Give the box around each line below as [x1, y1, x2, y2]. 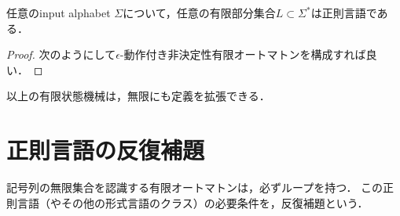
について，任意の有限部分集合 [123, 5, 276, 20]
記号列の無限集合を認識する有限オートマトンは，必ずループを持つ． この [6, 179, 383, 196]
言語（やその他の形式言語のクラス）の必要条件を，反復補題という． [17, 194, 369, 211]
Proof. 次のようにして [6, 46, 116, 63]
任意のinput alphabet [6, 5, 111, 20]
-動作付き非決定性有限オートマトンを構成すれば [119, 46, 366, 63]
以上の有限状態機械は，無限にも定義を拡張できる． [6, 88, 270, 104]
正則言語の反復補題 [6, 134, 205, 166]
